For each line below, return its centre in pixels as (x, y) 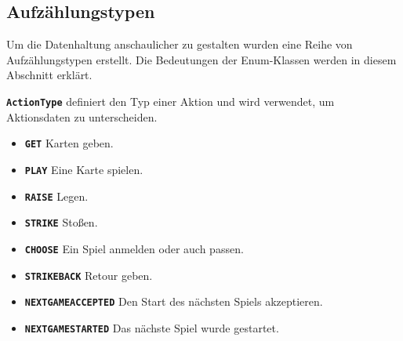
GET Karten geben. (69, 143)
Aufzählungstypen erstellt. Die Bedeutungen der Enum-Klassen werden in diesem (201, 59)
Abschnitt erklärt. (49, 75)
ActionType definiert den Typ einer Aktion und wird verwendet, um (171, 101)
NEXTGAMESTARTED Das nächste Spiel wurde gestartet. (152, 327)
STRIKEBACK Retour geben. (89, 275)
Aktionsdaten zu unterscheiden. (82, 116)
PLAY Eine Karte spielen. (84, 169)
